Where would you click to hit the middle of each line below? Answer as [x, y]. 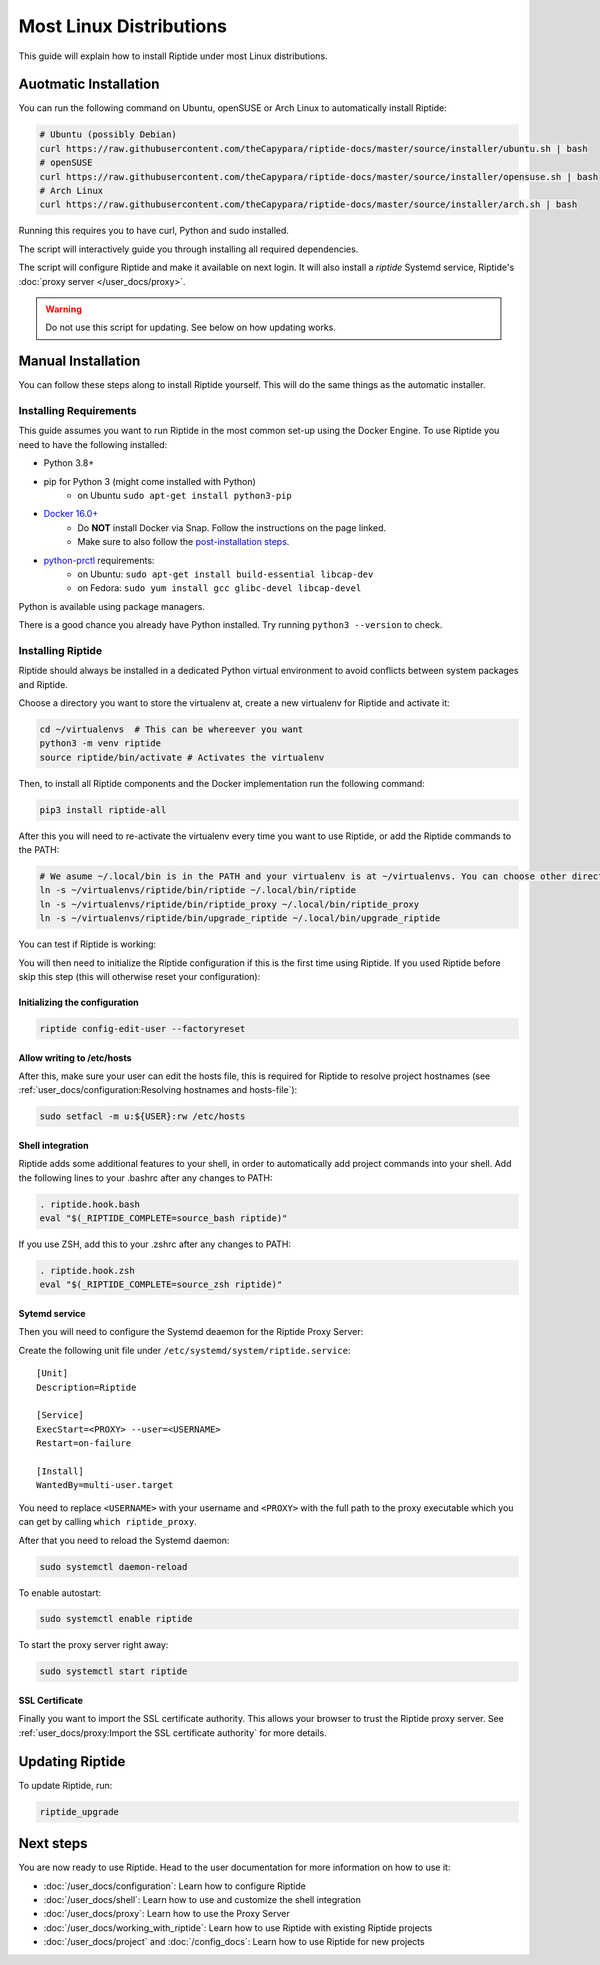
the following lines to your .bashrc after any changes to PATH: [145, 1177]
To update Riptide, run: [65, 1785]
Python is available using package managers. [111, 606]
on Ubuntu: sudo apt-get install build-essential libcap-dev [225, 574]
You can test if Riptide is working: [87, 944]
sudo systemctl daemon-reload [113, 1566]
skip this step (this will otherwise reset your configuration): [139, 977]
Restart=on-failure [84, 1443]
